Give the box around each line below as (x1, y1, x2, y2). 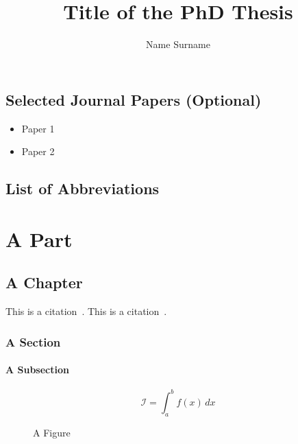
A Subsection (5, 362, 69, 377)
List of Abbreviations (5, 178, 160, 199)
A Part (5, 224, 73, 253)
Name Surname (146, 37, 210, 51)
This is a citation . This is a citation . (5, 304, 167, 318)
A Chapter (5, 272, 83, 293)
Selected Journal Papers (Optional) (5, 89, 262, 110)
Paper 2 (21, 144, 55, 159)
